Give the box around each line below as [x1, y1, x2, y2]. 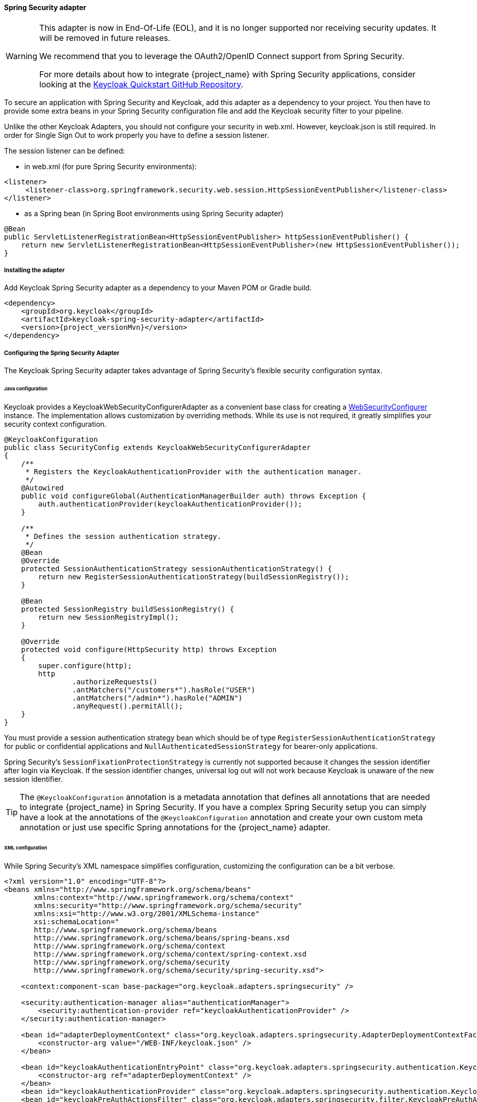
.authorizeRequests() [72, 677, 158, 686]
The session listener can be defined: [4, 146, 125, 155]
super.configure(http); [38, 661, 132, 670]
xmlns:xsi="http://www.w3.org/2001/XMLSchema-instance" [34, 909, 260, 918]
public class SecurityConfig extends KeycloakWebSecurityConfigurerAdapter [4, 443, 311, 452]
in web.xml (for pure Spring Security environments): [24, 162, 197, 171]
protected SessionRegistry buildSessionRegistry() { [21, 605, 234, 613]
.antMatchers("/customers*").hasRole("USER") [72, 685, 256, 694]
